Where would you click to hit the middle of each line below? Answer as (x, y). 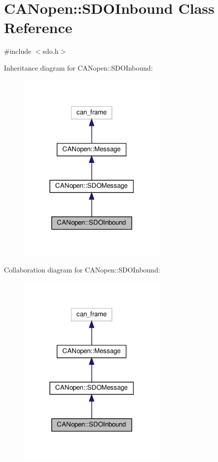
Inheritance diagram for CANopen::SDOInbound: (78, 67)
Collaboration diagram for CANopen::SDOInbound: (82, 270)
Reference (38, 27)
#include (18, 51)
